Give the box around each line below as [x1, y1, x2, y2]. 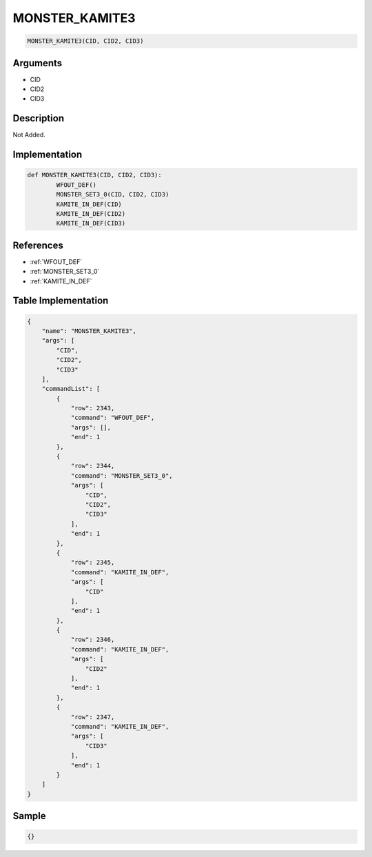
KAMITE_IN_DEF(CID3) [56, 219, 126, 228]
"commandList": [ [41, 385, 101, 393]
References [12, 239, 63, 251]
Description [12, 112, 65, 124]
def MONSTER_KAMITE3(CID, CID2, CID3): [27, 171, 162, 179]
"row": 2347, [70, 713, 115, 720]
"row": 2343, [70, 404, 115, 412]
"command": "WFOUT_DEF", [70, 414, 155, 422]
